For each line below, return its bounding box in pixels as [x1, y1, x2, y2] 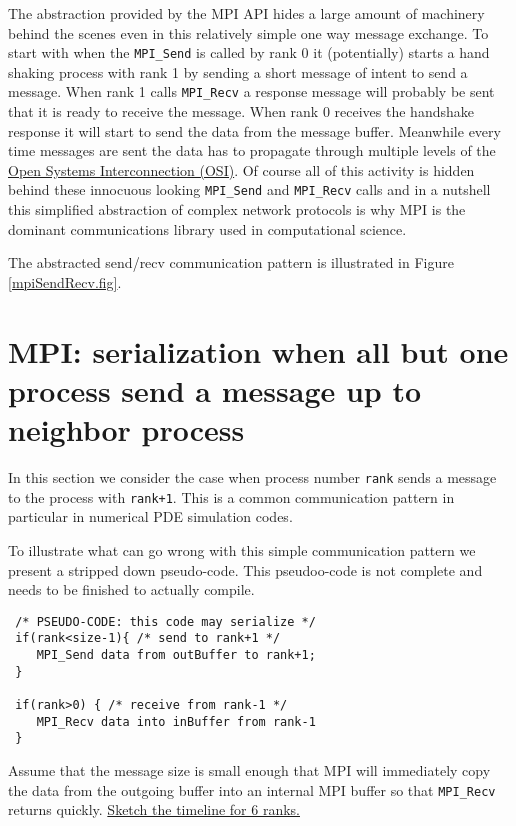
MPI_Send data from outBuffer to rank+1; [36, 648, 316, 662]
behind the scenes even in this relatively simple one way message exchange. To [8, 22, 489, 43]
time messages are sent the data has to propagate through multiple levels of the [8, 140, 496, 161]
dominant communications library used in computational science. [8, 218, 407, 239]
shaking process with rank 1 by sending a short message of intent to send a [8, 61, 468, 82]
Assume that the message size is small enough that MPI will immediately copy [8, 759, 491, 780]
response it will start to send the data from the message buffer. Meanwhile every [8, 120, 501, 141]
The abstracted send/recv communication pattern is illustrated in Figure [8, 252, 454, 273]
